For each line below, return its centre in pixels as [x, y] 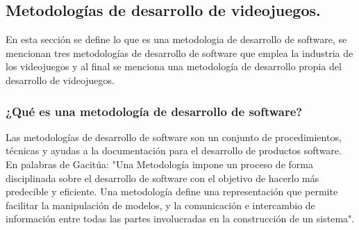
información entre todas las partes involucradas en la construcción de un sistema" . [180, 219]
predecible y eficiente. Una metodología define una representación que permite [172, 191]
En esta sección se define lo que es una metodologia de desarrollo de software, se [176, 39]
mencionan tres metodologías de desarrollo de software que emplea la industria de [179, 52]
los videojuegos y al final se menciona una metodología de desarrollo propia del [174, 66]
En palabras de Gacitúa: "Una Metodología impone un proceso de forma [159, 164]
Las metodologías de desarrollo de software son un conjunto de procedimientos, [174, 137]
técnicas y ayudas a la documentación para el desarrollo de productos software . [174, 150]
